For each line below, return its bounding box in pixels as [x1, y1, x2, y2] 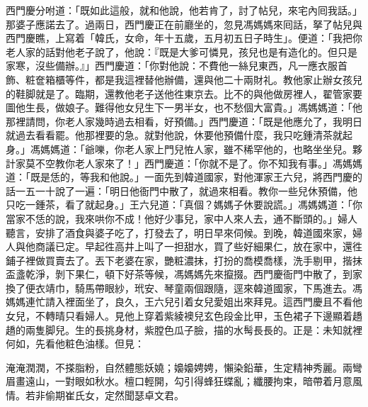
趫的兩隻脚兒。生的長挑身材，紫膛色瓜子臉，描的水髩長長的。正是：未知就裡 [6, 322, 362, 337]
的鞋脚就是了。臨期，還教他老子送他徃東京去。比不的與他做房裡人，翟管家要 [6, 86, 362, 101]
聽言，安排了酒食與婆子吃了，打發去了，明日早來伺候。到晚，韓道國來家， [6, 225, 352, 240]
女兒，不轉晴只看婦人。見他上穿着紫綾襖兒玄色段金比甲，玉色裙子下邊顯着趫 [6, 308, 362, 323]
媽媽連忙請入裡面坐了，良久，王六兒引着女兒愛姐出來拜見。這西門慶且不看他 [6, 294, 362, 309]
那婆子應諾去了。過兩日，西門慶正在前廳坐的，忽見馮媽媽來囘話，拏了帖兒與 [6, 16, 362, 31]
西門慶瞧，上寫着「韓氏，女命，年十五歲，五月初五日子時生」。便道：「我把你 [6, 30, 362, 45]
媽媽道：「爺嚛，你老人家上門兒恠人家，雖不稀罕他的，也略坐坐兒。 [40, 141, 352, 156]
